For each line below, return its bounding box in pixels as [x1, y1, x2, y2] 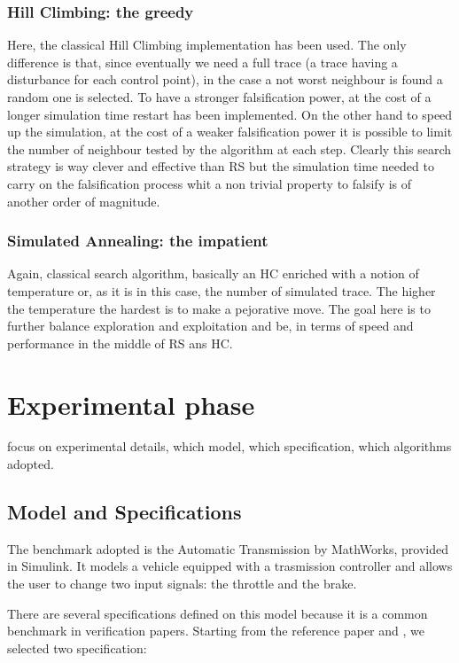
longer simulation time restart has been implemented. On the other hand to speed [7, 105, 453, 123]
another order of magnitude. [7, 191, 160, 210]
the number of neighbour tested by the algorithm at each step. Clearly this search [7, 139, 451, 158]
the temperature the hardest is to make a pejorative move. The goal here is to [7, 299, 431, 317]
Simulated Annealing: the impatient [7, 230, 268, 252]
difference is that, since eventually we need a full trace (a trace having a [7, 52, 398, 71]
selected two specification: [7, 638, 147, 657]
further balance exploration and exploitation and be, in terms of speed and [7, 316, 414, 335]
